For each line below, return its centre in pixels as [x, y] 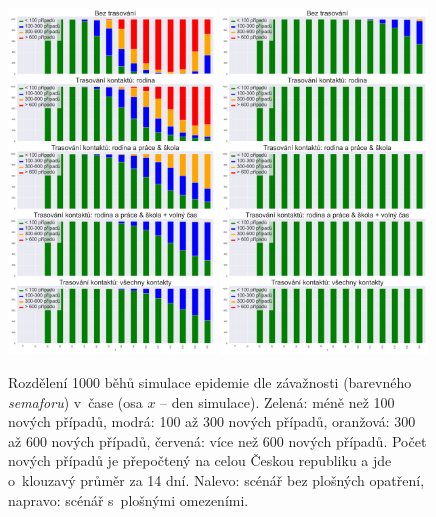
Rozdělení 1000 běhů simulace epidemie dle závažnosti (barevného [210, 382]
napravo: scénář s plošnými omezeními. [128, 499]
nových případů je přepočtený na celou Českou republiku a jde [200, 460]
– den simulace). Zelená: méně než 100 [277, 401]
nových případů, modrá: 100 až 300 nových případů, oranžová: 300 [212, 421]
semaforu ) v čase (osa [75, 401]
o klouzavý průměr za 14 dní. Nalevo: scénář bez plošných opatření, [216, 480]
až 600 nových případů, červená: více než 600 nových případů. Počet [217, 440]
